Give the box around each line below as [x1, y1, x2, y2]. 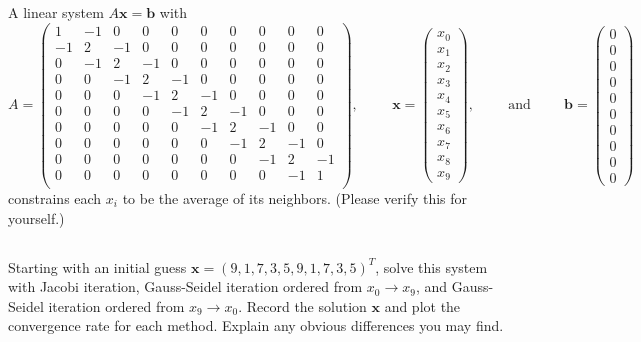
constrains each [8, 188, 102, 208]
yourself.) [8, 207, 65, 228]
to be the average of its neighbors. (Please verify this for [122, 188, 468, 208]
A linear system [8, 2, 104, 22]
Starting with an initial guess [8, 256, 187, 277]
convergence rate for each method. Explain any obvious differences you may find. [8, 315, 504, 336]
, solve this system [375, 256, 488, 277]
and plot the [384, 295, 461, 316]
